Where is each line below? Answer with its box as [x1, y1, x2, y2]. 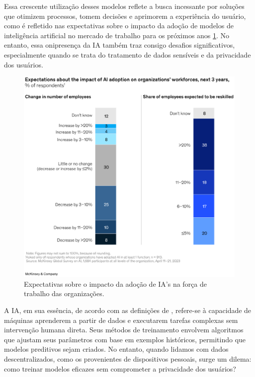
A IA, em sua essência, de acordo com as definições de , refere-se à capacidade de [4, 305, 252, 315]
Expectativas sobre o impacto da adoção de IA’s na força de [24, 278, 207, 289]
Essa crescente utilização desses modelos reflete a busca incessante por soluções [4, 1, 245, 11]
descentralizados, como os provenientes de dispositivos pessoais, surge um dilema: [4, 354, 252, 364]
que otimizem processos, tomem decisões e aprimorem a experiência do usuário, [4, 10, 246, 21]
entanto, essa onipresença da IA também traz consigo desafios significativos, [4, 40, 235, 50]
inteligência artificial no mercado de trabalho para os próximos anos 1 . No [4, 30, 230, 40]
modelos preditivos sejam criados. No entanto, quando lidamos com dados [4, 344, 229, 354]
